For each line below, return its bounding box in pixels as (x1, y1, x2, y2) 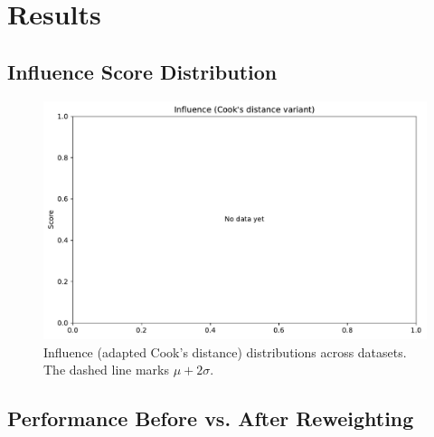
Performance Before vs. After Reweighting (7, 404, 414, 432)
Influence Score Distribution (7, 57, 278, 85)
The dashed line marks (43, 360, 170, 379)
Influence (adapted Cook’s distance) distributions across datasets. (43, 342, 407, 361)
